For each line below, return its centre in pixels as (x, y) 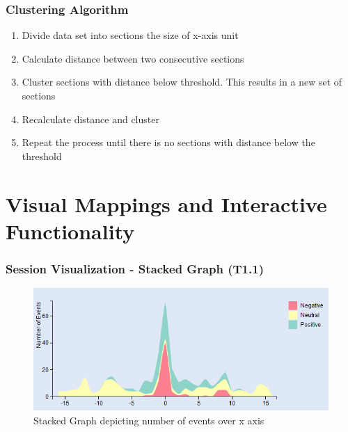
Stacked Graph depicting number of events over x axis (149, 420)
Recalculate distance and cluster (90, 119)
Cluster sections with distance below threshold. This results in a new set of (182, 82)
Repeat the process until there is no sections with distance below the (168, 142)
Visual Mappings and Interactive (166, 203)
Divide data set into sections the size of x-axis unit (130, 35)
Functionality (70, 231)
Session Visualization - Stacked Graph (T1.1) (135, 268)
